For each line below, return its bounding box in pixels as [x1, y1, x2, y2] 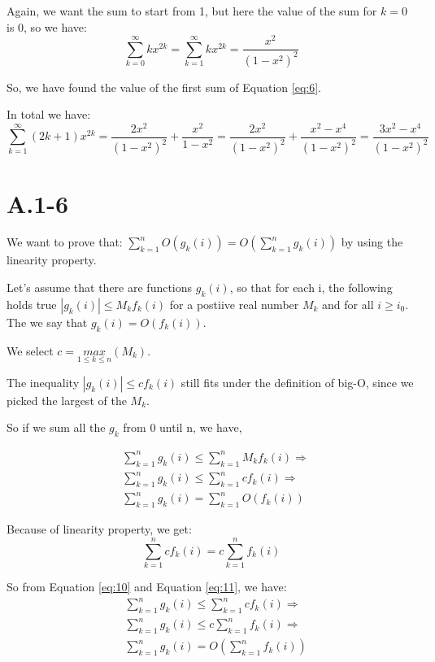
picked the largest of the [7, 391, 127, 408]
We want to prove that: [7, 233, 123, 250]
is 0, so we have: [7, 18, 87, 35]
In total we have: [7, 106, 91, 123]
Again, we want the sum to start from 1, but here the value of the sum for [7, 2, 377, 19]
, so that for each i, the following [229, 279, 393, 296]
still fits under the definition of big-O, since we [181, 373, 414, 390]
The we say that [7, 313, 88, 330]
